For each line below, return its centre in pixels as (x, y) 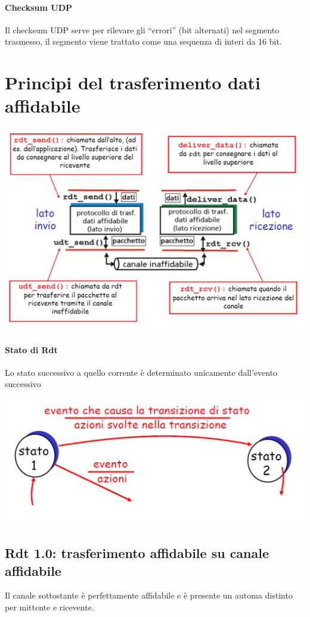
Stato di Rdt (31, 349)
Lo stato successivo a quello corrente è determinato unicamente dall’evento (141, 372)
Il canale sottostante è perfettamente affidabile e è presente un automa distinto (149, 595)
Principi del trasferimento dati (133, 82)
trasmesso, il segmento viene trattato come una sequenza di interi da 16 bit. (143, 41)
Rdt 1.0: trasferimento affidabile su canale (137, 553)
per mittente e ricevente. (49, 607)
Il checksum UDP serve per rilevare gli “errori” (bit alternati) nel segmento (142, 29)
